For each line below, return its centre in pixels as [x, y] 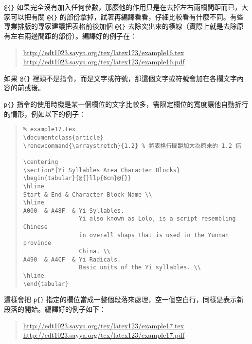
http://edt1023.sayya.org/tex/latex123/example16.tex [104, 52]
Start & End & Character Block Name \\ [88, 194]
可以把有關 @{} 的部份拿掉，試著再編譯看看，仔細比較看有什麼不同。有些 [127, 16]
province [37, 243]
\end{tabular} [46, 284]
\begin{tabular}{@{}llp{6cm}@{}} [77, 178]
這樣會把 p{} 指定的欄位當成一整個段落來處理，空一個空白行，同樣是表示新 [124, 299]
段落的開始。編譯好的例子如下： [55, 309]
